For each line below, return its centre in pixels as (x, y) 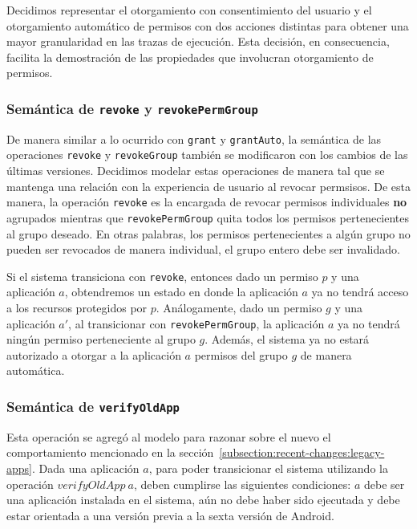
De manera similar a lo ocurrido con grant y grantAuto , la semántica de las (194, 138)
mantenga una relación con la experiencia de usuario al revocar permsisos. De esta (208, 186)
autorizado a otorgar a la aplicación (94, 354)
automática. (36, 370)
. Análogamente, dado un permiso (239, 307)
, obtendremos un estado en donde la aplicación (181, 292)
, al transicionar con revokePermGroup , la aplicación (196, 323)
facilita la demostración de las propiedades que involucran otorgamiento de (190, 57)
